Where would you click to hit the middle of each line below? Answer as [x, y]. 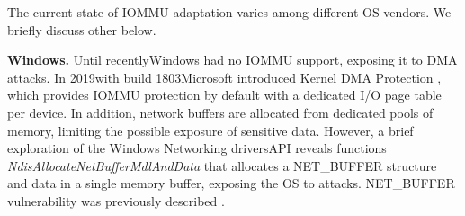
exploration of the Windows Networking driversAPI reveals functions [197, 148]
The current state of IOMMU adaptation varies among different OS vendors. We [229, 12]
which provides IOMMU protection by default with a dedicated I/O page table [224, 95]
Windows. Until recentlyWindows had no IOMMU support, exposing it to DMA [232, 60]
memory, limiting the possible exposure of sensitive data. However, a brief [210, 130]
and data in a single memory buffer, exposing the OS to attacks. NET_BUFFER [231, 183]
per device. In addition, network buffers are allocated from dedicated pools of [220, 112]
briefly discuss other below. [82, 29]
